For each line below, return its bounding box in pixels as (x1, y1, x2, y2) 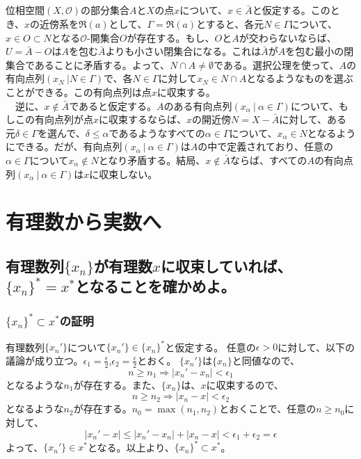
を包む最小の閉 (285, 44, 354, 58)
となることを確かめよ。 (75, 275, 236, 297)
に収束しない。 (89, 166, 158, 181)
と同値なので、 (232, 353, 300, 367)
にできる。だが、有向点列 (6, 139, 122, 154)
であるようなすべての (109, 125, 205, 140)
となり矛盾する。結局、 (98, 152, 206, 167)
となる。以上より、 (88, 440, 175, 454)
